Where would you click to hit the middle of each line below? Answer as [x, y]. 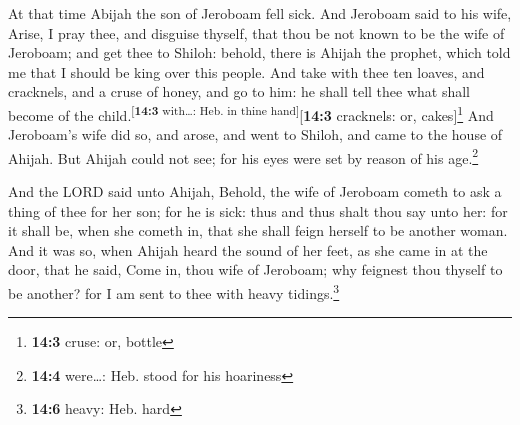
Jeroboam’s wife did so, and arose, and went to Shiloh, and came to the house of [255, 134]
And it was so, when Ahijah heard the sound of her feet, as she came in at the [248, 249]
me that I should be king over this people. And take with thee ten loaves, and [246, 71]
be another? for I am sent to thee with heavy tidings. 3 [174, 291]
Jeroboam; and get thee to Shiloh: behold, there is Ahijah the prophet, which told [259, 52]
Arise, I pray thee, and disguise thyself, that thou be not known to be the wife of [256, 32]
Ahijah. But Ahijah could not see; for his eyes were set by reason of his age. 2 [243, 156]
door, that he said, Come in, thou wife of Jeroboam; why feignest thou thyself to [255, 269]
